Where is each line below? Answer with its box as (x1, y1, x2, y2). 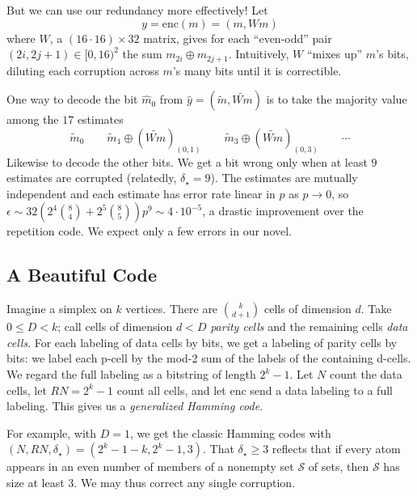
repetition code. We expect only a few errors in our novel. (6, 223, 292, 240)
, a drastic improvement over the (202, 202, 364, 219)
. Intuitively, (228, 45, 289, 62)
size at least (6, 474, 65, 491)
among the (6, 111, 59, 128)
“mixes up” (306, 45, 363, 62)
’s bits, (376, 45, 409, 62)
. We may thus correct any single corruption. (74, 474, 296, 491)
